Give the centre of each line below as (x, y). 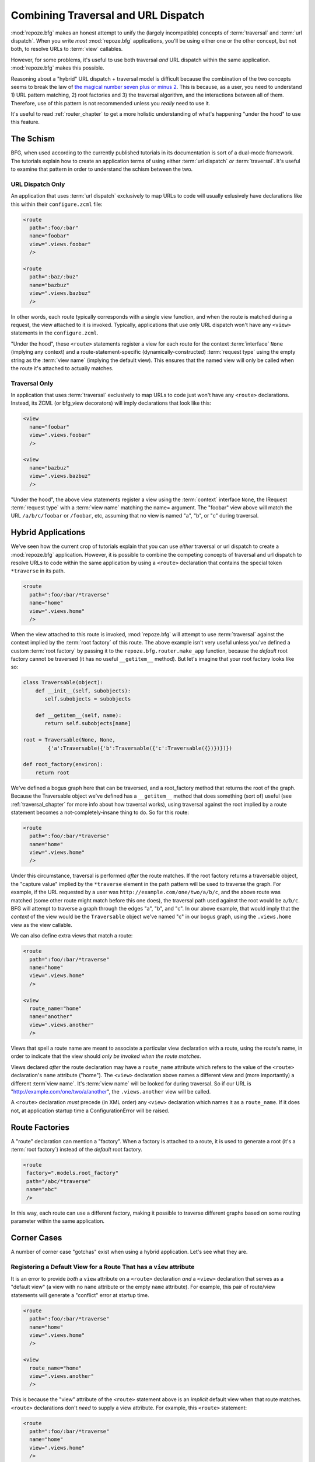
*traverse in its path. (38, 571)
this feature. (25, 122)
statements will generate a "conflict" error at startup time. (80, 1295)
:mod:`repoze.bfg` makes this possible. (57, 68)
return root (52, 773)
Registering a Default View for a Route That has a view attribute (103, 1267)
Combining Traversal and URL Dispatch (108, 15)
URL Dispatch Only (38, 184)
